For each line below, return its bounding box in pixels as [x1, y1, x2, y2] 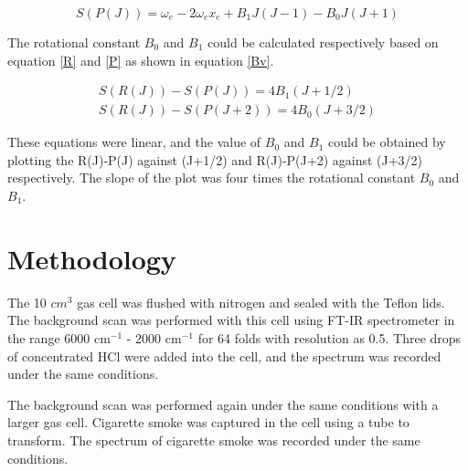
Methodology [7, 239, 176, 277]
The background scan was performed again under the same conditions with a [7, 394, 439, 413]
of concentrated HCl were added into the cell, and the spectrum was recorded [7, 346, 441, 365]
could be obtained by [327, 132, 446, 152]
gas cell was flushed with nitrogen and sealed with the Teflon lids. [77, 292, 445, 311]
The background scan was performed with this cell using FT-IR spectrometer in [7, 310, 455, 330]
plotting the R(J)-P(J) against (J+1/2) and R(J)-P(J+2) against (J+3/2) [7, 150, 423, 169]
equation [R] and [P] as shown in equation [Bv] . [7, 50, 274, 69]
